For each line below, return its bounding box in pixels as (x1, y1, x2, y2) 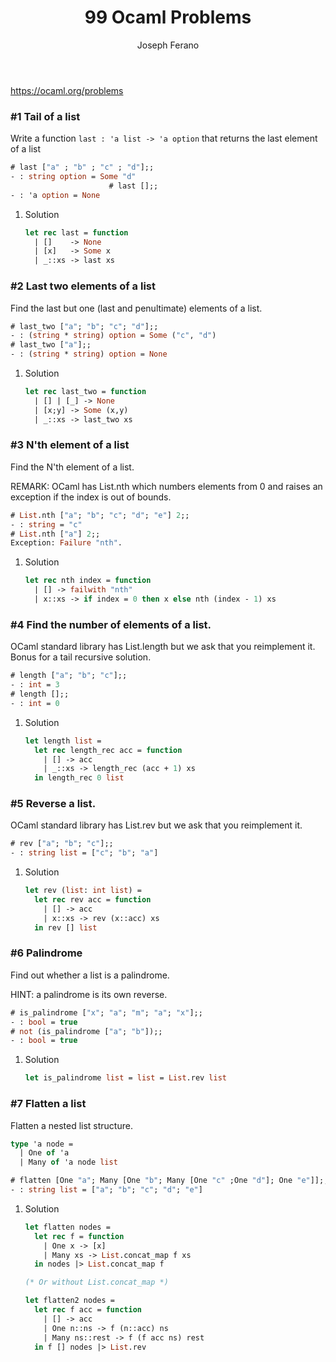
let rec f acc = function (34, 1305, 142, 1315)
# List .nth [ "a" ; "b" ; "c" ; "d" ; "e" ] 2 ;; (10, 510, 190, 520)
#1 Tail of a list (10, 109, 81, 123)
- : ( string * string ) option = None (10, 349, 168, 360)
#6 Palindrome (10, 946, 83, 960)
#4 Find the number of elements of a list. (10, 617, 212, 631)
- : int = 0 (10, 698, 60, 708)
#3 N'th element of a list (10, 438, 130, 452)
